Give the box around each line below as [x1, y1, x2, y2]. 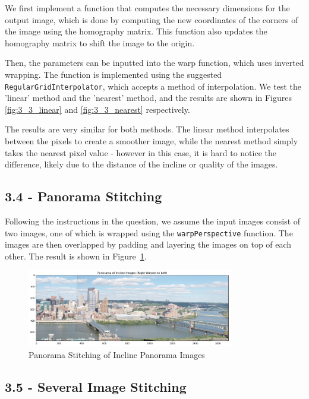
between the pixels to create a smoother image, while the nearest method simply [5, 135, 298, 147]
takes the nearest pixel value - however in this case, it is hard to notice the [5, 146, 276, 159]
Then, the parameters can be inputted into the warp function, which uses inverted [5, 56, 304, 69]
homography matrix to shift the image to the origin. [5, 36, 195, 49]
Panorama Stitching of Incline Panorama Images [29, 348, 205, 360]
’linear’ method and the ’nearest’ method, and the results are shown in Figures [5, 91, 292, 104]
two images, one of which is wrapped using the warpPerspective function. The [5, 226, 293, 239]
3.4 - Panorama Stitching [5, 187, 162, 205]
